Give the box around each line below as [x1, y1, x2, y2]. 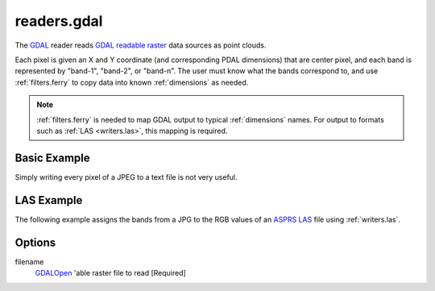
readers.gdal [14, 12, 103, 30]
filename [14, 256, 44, 266]
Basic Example [14, 151, 90, 164]
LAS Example [14, 193, 83, 207]
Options [14, 235, 56, 249]
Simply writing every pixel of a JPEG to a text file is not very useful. [14, 172, 238, 181]
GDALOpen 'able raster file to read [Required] [35, 268, 187, 277]
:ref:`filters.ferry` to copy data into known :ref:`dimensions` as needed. [14, 77, 249, 87]
